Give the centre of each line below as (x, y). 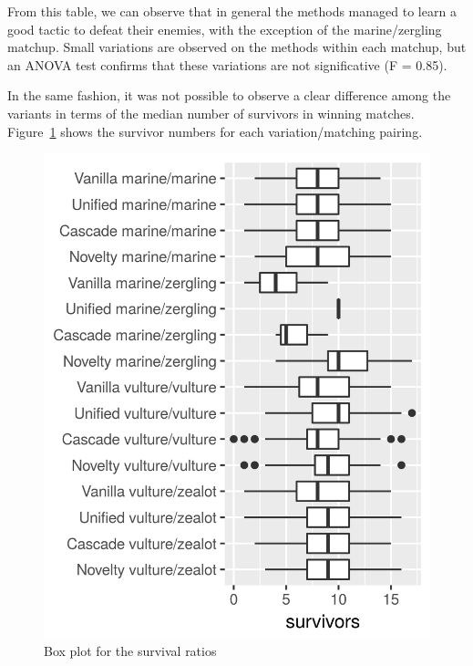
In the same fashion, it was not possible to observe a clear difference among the (229, 95)
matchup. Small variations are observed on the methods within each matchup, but (237, 47)
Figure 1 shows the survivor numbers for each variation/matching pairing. (215, 131)
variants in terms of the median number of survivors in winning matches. (211, 113)
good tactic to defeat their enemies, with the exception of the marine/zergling (225, 29)
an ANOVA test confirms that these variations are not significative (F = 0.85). (227, 64)
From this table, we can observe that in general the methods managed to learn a (232, 11)
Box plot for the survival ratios (130, 650)
